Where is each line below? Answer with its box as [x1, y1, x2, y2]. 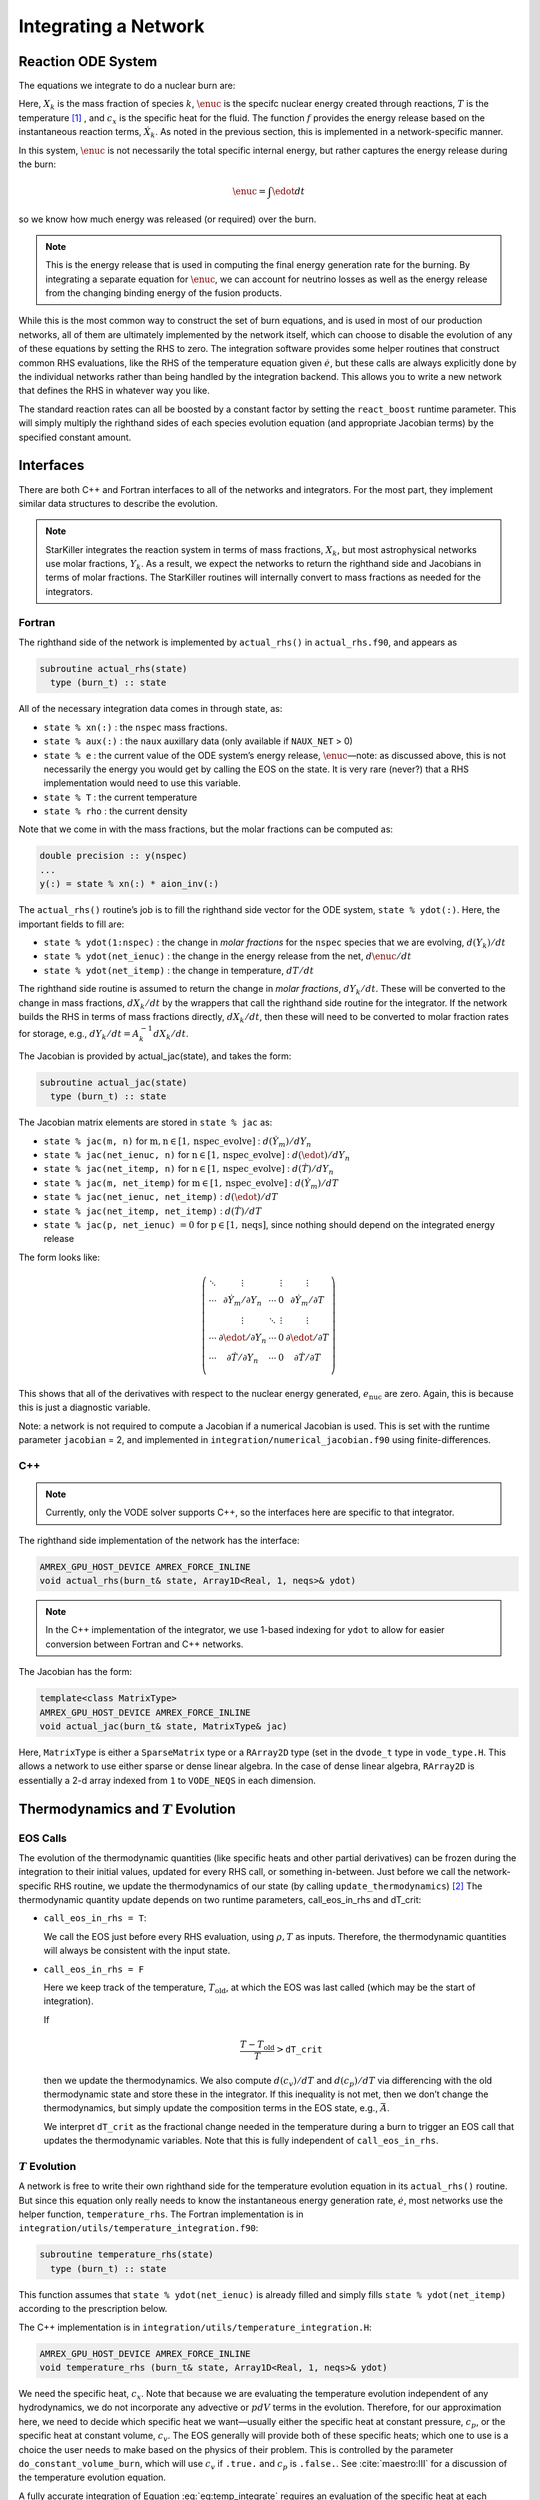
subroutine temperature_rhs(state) [39, 2249, 214, 2260]
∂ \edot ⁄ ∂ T [285, 1332, 330, 1344]
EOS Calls [18, 1831, 67, 1845]
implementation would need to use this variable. [43, 777, 242, 789]
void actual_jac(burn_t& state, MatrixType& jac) [39, 1721, 288, 1732]
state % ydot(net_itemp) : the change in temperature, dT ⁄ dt [43, 964, 315, 976]
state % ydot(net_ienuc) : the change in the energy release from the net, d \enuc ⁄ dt [43, 950, 412, 962]
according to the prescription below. [18, 2303, 168, 2315]
